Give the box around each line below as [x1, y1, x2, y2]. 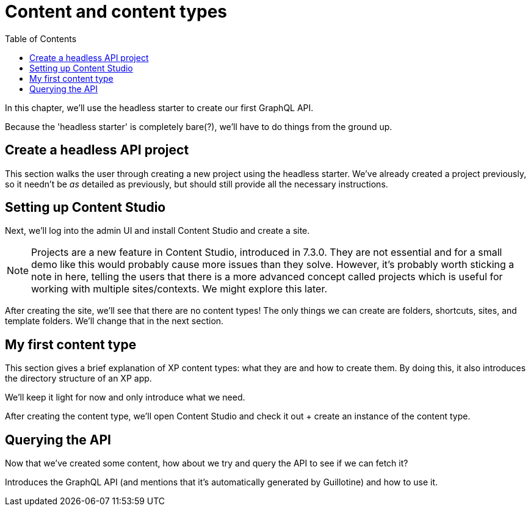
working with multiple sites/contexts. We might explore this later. [31, 283, 328, 295]
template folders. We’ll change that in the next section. [5, 316, 224, 327]
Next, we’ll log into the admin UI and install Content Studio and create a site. [5, 225, 310, 236]
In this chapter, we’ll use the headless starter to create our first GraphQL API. [5, 102, 314, 113]
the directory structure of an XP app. [5, 373, 152, 384]
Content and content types [5, 1, 228, 22]
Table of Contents [5, 33, 77, 44]
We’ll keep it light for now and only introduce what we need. [5, 392, 245, 403]
